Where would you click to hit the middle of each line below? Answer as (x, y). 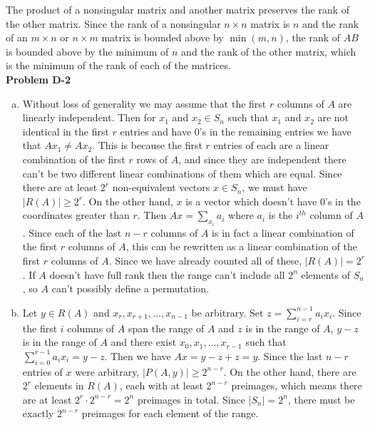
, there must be (321, 399)
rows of (152, 159)
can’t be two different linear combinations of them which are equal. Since (182, 173)
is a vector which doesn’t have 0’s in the (273, 201)
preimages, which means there (297, 385)
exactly (38, 413)
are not (333, 117)
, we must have (274, 187)
